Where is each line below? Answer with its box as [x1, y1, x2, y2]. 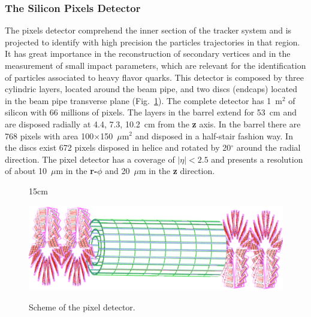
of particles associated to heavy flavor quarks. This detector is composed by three [5, 71, 304, 83]
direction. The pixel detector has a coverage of [5, 153, 175, 165]
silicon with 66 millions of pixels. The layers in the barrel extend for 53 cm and [5, 106, 297, 118]
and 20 [105, 164, 130, 177]
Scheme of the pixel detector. [29, 300, 135, 313]
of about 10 [5, 164, 47, 177]
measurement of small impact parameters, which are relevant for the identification [5, 59, 306, 71]
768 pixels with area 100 [5, 129, 94, 142]
